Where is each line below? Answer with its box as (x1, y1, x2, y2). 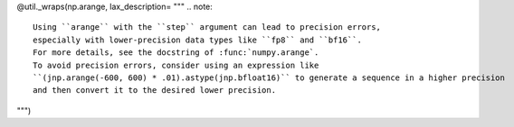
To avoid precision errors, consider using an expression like (33, 59, 319, 70)
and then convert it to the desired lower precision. (33, 86, 276, 95)
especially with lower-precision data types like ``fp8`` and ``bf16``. (33, 34, 362, 45)
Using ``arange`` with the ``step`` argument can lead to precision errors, (33, 23, 382, 32)
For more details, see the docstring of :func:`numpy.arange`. (33, 48, 319, 58)
